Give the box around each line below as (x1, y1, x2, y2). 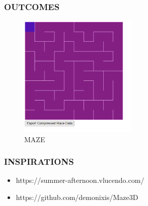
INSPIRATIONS (4, 155, 74, 168)
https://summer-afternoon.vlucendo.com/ (16, 175, 144, 185)
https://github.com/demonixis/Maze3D (16, 191, 138, 202)
